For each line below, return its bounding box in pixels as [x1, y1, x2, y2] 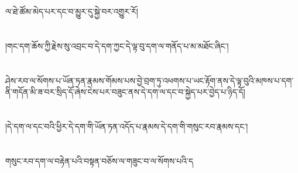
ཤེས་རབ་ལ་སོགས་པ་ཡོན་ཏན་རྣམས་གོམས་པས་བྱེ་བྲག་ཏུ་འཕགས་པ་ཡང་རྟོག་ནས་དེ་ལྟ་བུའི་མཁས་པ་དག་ [5, 74, 294, 86]
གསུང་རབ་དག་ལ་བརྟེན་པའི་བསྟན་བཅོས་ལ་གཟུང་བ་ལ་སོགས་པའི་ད [5, 154, 193, 167]
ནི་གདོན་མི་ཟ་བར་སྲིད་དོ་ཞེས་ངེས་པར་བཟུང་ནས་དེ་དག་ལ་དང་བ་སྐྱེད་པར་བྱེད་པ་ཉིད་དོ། [5, 86, 245, 98]
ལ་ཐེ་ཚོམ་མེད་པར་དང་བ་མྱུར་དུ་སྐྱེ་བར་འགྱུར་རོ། [5, 5, 138, 17]
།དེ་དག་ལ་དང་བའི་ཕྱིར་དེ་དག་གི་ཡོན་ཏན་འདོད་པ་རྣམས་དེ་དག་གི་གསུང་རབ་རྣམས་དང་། [5, 120, 248, 132]
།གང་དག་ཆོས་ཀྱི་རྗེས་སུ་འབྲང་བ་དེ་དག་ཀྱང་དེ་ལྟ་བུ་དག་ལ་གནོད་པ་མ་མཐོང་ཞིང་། [5, 39, 229, 52]
